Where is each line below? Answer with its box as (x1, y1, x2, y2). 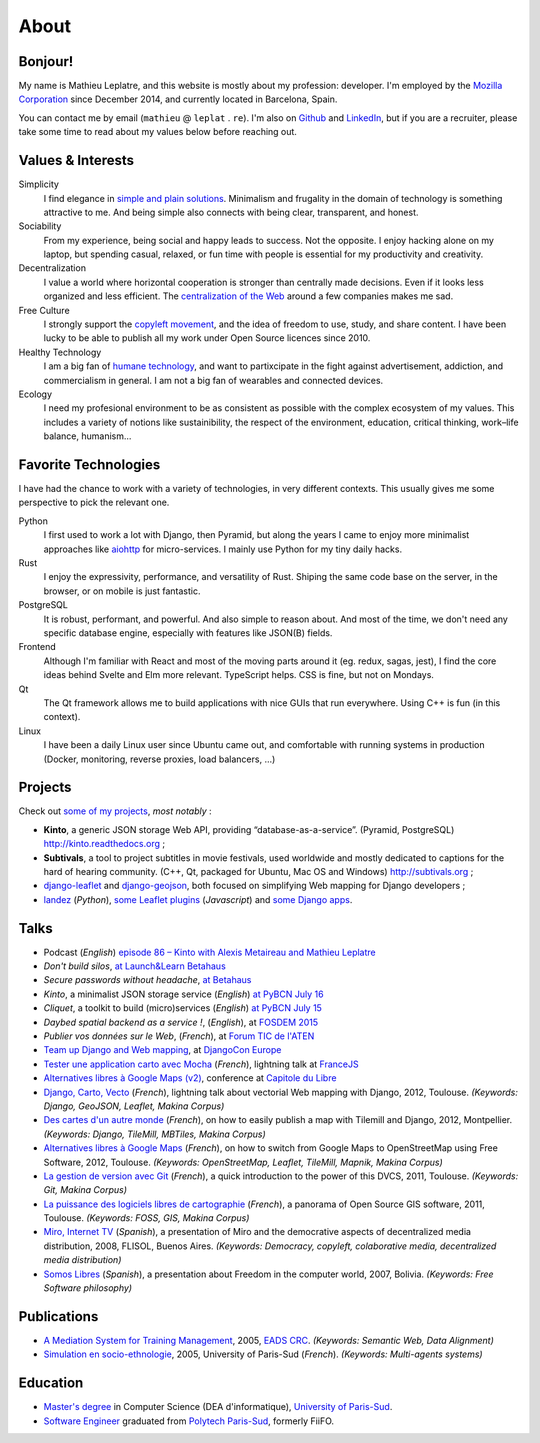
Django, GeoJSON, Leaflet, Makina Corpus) (43, 1100, 225, 1112)
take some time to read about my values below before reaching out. (18, 126, 297, 138)
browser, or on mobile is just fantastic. (43, 585, 201, 597)
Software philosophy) (43, 1282, 133, 1294)
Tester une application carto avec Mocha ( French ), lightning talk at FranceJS (43, 1058, 359, 1070)
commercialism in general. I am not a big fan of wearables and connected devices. (43, 374, 384, 386)
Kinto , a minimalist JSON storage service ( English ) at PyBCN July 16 (43, 988, 324, 1000)
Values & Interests (18, 152, 135, 169)
